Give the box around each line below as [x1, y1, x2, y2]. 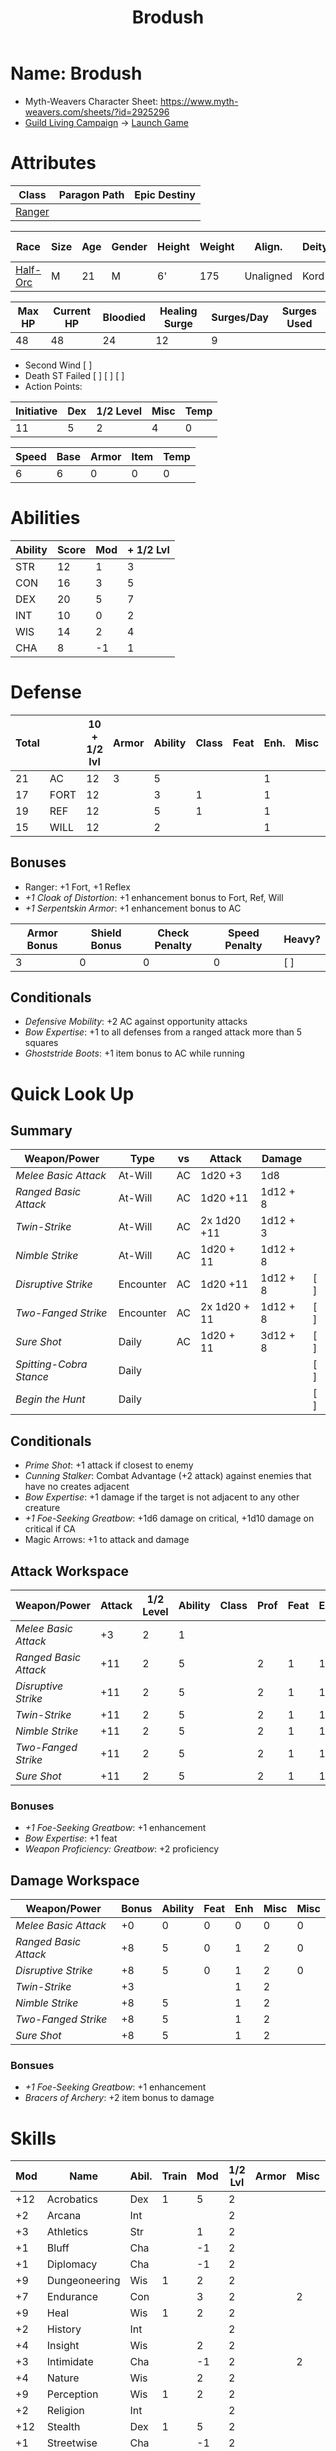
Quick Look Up [10, 1082, 135, 1105]
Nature [46, 2371, 80, 2385]
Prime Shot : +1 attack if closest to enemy [24, 1459, 194, 1471]
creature [24, 1502, 61, 1514]
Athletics [46, 2225, 89, 2239]
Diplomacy [46, 2257, 98, 2271]
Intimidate [46, 2355, 94, 2369]
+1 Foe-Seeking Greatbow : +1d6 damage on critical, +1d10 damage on [24, 1512, 315, 1525]
